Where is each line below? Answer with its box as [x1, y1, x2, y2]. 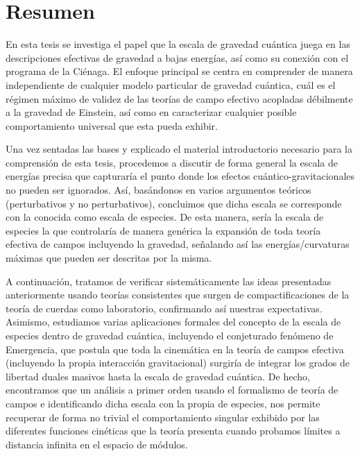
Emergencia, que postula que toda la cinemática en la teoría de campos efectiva [6, 341, 344, 356]
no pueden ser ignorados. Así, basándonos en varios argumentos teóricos [6, 183, 311, 197]
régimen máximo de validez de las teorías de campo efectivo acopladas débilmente [6, 91, 353, 105]
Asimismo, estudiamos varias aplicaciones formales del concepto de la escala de [6, 314, 341, 329]
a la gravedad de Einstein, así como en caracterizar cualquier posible [6, 105, 297, 119]
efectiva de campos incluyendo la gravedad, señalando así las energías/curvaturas [6, 237, 350, 251]
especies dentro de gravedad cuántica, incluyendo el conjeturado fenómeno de [6, 328, 334, 342]
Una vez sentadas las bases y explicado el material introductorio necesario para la [6, 142, 352, 156]
